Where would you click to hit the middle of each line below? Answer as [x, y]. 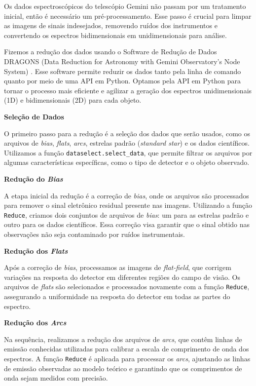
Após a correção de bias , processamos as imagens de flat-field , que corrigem [118, 267]
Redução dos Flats [36, 251]
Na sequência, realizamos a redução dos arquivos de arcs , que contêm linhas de [123, 339]
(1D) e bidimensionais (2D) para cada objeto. [73, 100]
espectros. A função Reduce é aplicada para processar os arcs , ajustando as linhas [127, 358]
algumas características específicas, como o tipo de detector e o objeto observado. [127, 162]
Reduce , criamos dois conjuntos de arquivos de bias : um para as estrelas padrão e [127, 214]
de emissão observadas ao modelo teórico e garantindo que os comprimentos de [123, 368]
